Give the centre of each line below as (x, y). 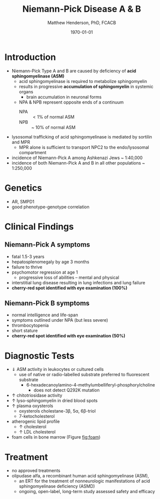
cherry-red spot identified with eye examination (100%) (69, 288)
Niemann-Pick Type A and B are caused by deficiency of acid (74, 71)
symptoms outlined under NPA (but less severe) (60, 320)
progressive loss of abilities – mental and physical (69, 277)
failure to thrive (27, 267)
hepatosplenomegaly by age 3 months (50, 262)
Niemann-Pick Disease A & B (82, 9)
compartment (33, 152)
